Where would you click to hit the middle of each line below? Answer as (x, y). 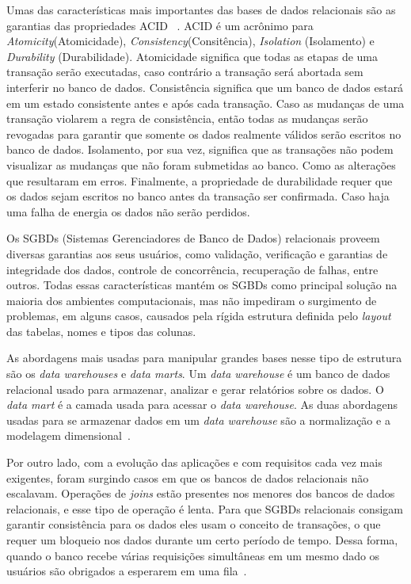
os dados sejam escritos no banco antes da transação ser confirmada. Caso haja (198, 196)
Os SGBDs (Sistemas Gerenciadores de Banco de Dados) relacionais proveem (193, 238)
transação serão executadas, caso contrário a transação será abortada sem (185, 72)
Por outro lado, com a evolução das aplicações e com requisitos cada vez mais (194, 462)
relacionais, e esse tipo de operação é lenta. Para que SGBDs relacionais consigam (205, 508)
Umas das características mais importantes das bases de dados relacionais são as (201, 10)
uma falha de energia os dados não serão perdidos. (128, 211)
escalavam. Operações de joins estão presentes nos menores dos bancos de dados (201, 493)
